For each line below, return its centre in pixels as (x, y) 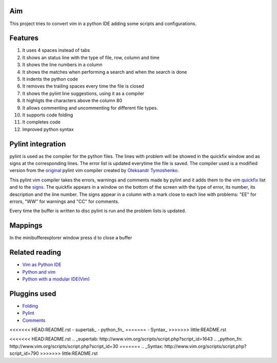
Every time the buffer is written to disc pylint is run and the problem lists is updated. (98, 211)
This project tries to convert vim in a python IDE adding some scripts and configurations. (103, 24)
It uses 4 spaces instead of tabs (56, 50)
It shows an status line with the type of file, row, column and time (91, 57)
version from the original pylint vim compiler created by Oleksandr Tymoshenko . (94, 170)
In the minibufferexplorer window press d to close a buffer (71, 238)
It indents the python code (50, 79)
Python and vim (39, 272)
